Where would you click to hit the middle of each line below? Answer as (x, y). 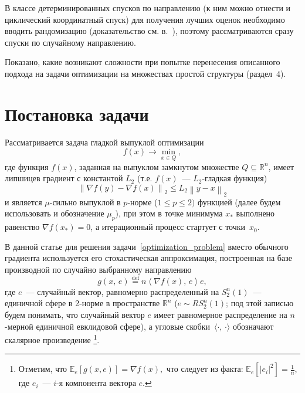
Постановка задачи (77, 114)
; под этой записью (260, 303)
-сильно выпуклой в (85, 201)
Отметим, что (43, 369)
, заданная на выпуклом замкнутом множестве (157, 166)
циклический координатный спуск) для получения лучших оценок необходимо (145, 19)
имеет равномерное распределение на (221, 314)
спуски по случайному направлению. (70, 42)
